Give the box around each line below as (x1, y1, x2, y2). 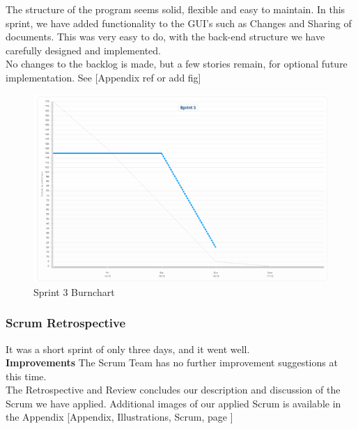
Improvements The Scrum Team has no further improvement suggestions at (6, 355, 338, 370)
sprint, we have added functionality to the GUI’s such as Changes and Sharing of (6, 15, 352, 30)
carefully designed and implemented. (6, 42, 161, 57)
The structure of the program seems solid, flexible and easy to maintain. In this (6, 2, 345, 16)
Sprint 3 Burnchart (33, 284, 115, 299)
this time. (6, 368, 47, 383)
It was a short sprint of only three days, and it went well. (6, 341, 250, 356)
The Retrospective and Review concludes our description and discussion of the (6, 382, 341, 397)
